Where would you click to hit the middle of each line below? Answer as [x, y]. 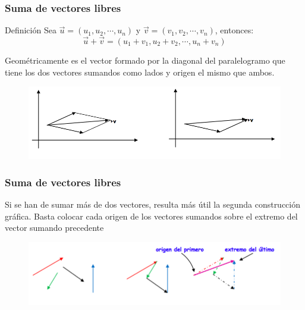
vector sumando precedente [54, 228]
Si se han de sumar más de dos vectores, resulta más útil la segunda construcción [153, 204]
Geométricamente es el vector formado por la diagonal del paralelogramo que [145, 60]
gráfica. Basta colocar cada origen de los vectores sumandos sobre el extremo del [151, 216]
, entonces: [234, 30]
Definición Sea [31, 30]
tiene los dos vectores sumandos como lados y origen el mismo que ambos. [140, 72]
